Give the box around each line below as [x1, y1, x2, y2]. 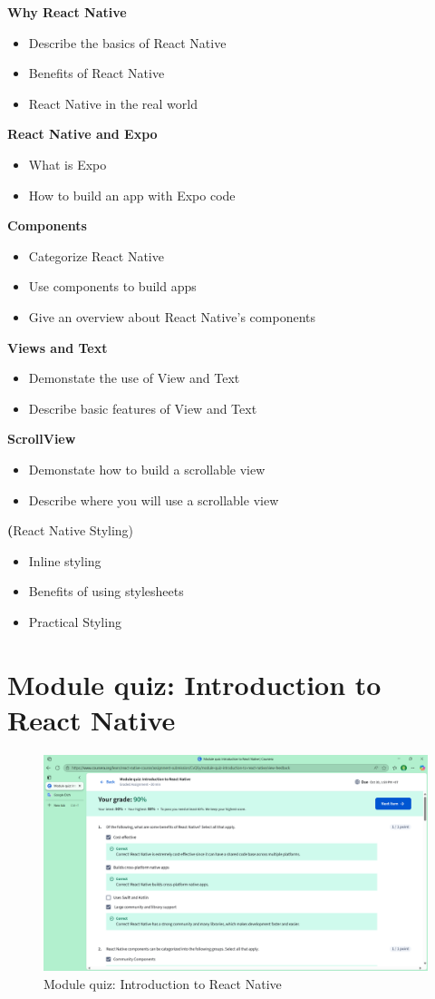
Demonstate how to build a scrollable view [28, 459, 266, 478]
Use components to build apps [28, 277, 197, 296]
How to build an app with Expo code [28, 185, 236, 204]
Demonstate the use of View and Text [28, 368, 240, 387]
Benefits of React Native [28, 64, 165, 83]
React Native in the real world [28, 93, 198, 113]
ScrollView [7, 429, 76, 448]
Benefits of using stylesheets [28, 582, 184, 601]
